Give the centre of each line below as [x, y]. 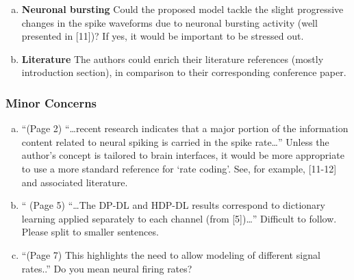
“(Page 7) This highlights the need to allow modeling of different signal [171, 254]
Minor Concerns [51, 102]
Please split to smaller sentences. [90, 232]
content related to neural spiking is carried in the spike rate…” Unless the [175, 141]
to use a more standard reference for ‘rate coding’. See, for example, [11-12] [179, 168]
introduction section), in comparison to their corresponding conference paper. [184, 72]
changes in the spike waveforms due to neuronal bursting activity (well [169, 22]
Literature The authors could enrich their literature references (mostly [173, 59]
